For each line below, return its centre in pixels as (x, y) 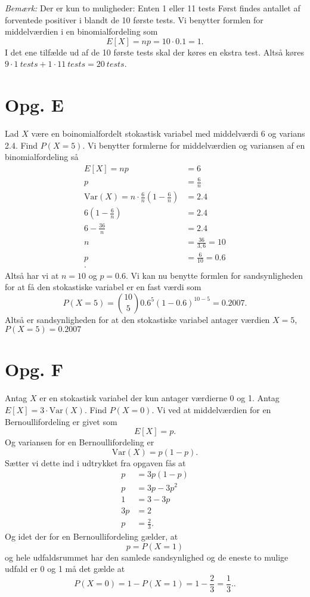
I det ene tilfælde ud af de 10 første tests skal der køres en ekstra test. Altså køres (155, 52)
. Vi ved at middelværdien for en (211, 410)
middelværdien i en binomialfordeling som (81, 31)
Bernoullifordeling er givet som (61, 421)
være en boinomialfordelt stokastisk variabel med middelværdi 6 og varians (168, 133)
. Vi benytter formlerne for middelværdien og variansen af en (194, 145)
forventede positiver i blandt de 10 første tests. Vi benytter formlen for (134, 19)
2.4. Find (21, 145)
